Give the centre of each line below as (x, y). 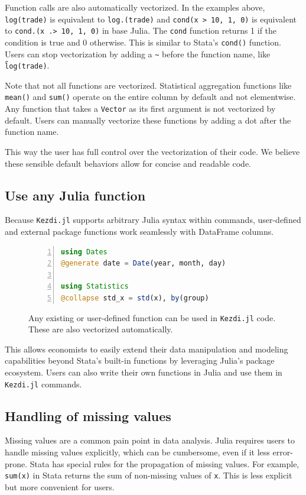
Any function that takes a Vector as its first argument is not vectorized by (140, 109)
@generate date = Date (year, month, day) (144, 263)
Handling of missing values (88, 415)
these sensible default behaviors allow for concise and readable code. (128, 163)
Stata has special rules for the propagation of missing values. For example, (165, 463)
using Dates (84, 252)
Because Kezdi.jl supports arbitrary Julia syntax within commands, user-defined (153, 220)
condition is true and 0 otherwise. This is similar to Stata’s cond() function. (143, 42)
